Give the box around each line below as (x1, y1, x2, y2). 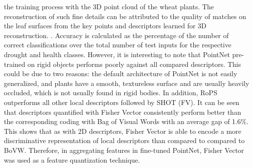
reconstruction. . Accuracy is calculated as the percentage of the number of (4, 30, 229, 40)
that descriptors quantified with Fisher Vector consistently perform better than (4, 106, 241, 117)
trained (4, 59, 25, 69)
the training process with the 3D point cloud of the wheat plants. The (4, 1, 214, 11)
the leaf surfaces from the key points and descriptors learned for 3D (4, 21, 207, 31)
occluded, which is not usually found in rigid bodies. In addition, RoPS (4, 87, 217, 98)
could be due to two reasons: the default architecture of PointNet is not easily (4, 68, 237, 79)
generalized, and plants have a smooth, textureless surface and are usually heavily (4, 78, 250, 88)
